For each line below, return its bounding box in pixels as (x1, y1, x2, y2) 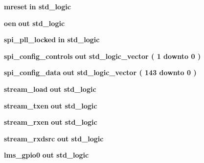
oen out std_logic (4, 18, 65, 28)
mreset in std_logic (4, 1, 71, 11)
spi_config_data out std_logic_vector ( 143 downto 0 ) (4, 67, 197, 78)
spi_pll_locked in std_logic (4, 34, 100, 45)
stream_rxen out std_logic (4, 117, 97, 127)
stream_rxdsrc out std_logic (4, 133, 104, 143)
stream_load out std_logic (4, 83, 96, 94)
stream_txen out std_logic (4, 100, 97, 110)
